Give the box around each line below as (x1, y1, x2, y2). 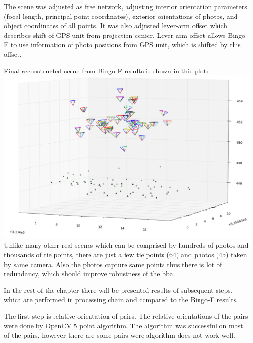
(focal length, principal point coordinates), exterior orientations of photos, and (4, 11, 238, 21)
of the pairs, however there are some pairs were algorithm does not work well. (4, 330, 235, 340)
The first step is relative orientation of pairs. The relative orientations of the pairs (4, 311, 248, 321)
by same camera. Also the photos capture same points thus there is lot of (4, 259, 222, 269)
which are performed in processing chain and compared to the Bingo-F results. (4, 294, 238, 305)
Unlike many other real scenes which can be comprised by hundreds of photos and (4, 240, 249, 250)
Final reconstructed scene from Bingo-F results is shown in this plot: (4, 65, 209, 75)
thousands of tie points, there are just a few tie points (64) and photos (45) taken (4, 250, 247, 260)
